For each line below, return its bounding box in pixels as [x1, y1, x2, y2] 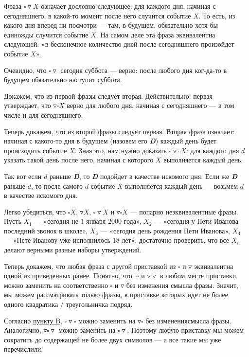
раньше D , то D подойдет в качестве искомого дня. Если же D [49, 171, 238, 181]
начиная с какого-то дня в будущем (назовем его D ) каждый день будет [4, 136, 216, 146]
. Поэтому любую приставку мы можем [127, 325, 244, 335]
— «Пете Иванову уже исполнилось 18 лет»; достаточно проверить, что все [4, 235, 230, 245]
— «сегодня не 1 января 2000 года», [34, 216, 142, 226]
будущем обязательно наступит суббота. [4, 74, 122, 85]
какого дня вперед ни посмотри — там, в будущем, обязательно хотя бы [4, 20, 218, 30]
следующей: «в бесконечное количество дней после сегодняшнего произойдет [4, 39, 234, 49]
